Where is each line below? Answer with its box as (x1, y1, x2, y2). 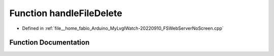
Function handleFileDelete (9, 8, 123, 19)
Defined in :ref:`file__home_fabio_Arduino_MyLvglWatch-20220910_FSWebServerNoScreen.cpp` (22, 25, 224, 31)
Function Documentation (9, 38, 90, 47)
